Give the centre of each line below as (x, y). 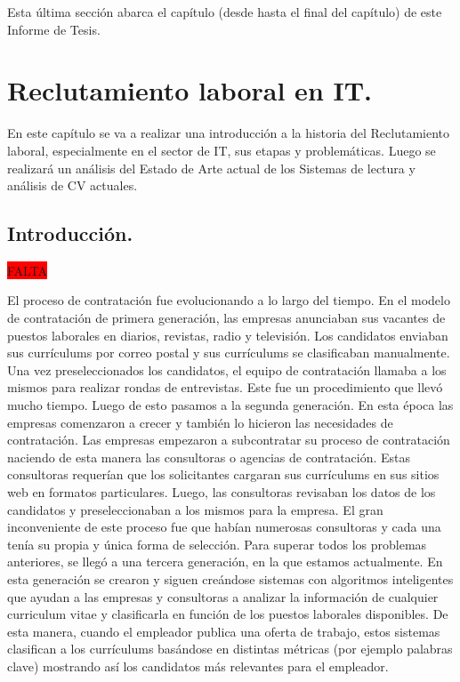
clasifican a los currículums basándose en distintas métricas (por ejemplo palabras (230, 649)
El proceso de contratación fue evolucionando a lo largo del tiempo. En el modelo (229, 300)
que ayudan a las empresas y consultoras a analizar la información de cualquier (223, 596)
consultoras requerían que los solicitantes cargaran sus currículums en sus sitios (223, 474)
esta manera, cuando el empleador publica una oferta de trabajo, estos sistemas (224, 631)
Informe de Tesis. (54, 29)
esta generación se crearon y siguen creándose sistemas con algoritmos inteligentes (230, 578)
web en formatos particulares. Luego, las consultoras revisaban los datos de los (222, 492)
